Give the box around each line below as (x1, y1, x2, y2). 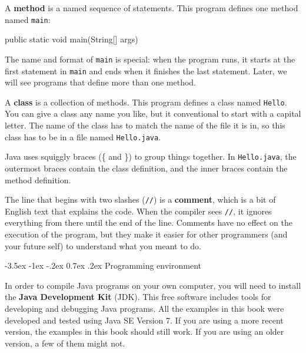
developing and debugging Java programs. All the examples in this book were (5, 302, 284, 314)
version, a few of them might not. (5, 336, 125, 349)
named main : (5, 13, 51, 25)
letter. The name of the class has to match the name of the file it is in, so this (5, 119, 285, 131)
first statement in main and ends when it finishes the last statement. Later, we (5, 64, 287, 77)
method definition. (5, 173, 71, 186)
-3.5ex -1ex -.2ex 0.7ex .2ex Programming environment (5, 259, 201, 272)
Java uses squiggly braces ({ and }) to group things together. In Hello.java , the (5, 150, 297, 163)
